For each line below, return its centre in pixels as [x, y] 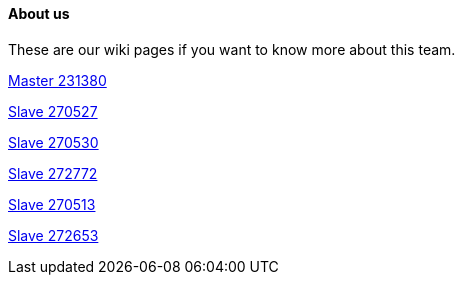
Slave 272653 [53, 235]
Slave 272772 [53, 173]
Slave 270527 [53, 111]
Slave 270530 [53, 142]
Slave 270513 [52, 204]
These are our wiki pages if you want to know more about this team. [232, 49]
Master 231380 [57, 80]
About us [39, 13]
